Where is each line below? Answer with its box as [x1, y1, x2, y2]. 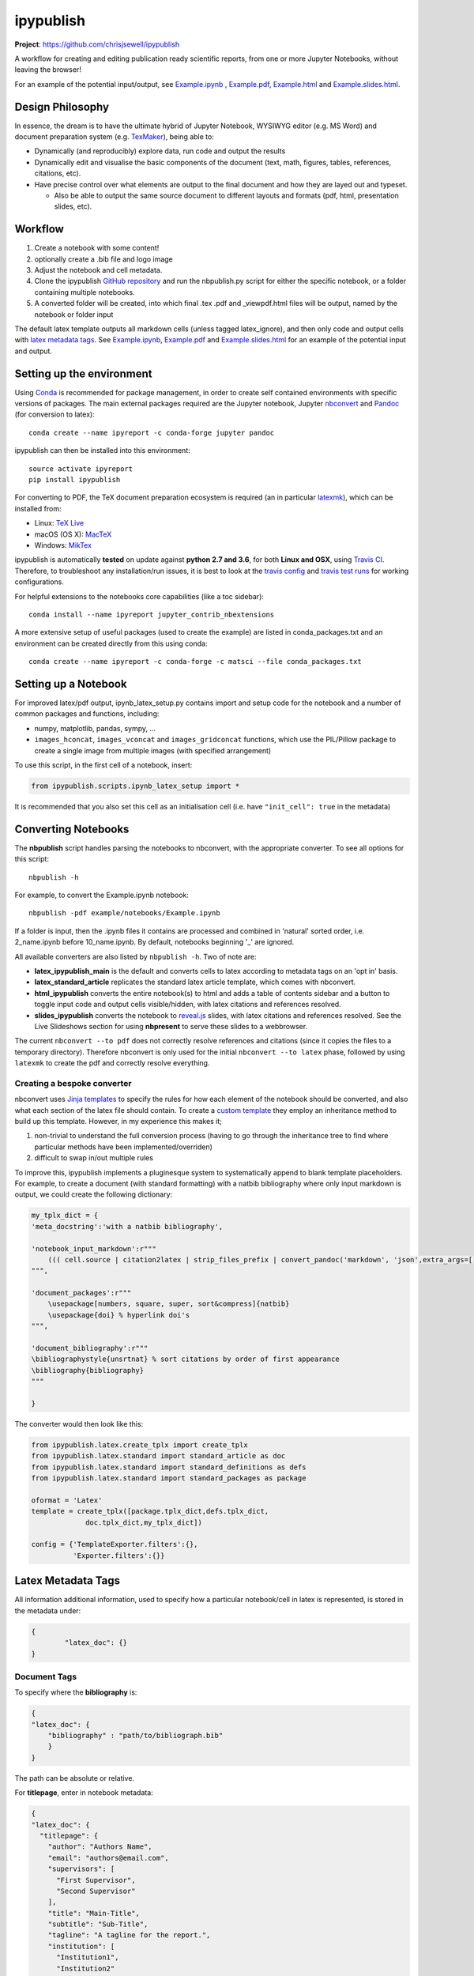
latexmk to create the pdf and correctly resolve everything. [14, 1058, 210, 1068]
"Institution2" [56, 1964, 115, 1973]
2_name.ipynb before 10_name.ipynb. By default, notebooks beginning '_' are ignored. [14, 937, 295, 947]
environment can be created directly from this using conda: [14, 639, 208, 648]
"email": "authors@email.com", [47, 1853, 169, 1862]
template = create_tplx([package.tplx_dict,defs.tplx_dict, [31, 1507, 269, 1516]
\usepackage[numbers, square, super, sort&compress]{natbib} [47, 1299, 290, 1308]
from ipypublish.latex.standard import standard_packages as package [31, 1474, 307, 1483]
